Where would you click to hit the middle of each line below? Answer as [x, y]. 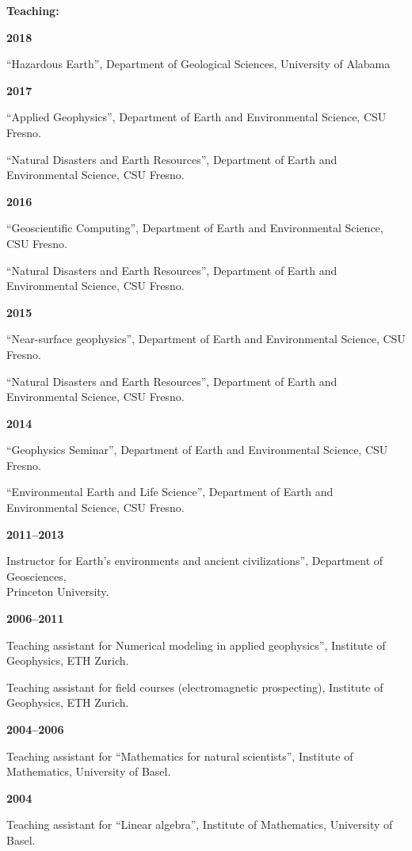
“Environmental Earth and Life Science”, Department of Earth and [170, 492]
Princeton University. [58, 592]
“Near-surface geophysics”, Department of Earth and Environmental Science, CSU [206, 339]
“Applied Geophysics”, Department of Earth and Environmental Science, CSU [196, 117]
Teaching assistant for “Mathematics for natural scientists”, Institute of [180, 756]
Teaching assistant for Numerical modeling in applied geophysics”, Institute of [196, 645]
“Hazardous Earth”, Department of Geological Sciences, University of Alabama [198, 64]
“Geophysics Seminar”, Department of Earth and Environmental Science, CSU [197, 450]
